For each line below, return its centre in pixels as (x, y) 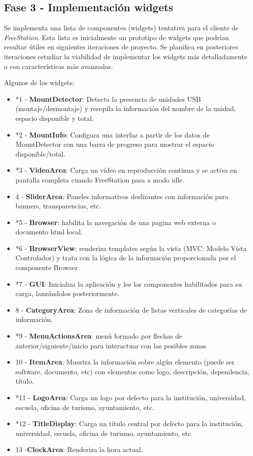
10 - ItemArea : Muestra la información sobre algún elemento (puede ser (125, 362)
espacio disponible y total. (55, 118)
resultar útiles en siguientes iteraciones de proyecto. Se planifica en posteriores (121, 47)
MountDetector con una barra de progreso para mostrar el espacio (115, 144)
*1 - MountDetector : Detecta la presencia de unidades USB (108, 99)
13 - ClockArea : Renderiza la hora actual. (79, 449)
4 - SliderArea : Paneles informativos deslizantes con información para (122, 196)
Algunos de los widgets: (39, 82)
